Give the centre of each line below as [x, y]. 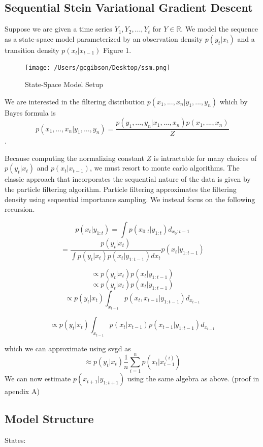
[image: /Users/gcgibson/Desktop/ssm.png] [98, 68]
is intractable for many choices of [205, 158]
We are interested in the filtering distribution [75, 101]
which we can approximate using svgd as [68, 348]
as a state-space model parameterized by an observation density [104, 38]
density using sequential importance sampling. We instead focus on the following [130, 199]
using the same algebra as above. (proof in [193, 379]
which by [234, 101]
